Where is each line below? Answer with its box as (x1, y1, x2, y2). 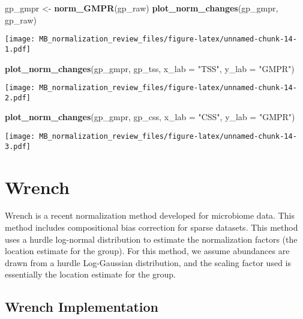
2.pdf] (5, 93, 31, 102)
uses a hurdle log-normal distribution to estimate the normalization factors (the (5, 232, 298, 245)
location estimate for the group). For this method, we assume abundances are (5, 245, 290, 257)
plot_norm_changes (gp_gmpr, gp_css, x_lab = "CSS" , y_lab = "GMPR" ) (5, 111, 295, 123)
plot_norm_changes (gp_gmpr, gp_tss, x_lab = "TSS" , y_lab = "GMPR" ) (5, 62, 295, 74)
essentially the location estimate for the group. (5, 268, 176, 281)
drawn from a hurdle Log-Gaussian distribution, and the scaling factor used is (5, 256, 291, 269)
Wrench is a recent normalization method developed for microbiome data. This (5, 209, 295, 222)
